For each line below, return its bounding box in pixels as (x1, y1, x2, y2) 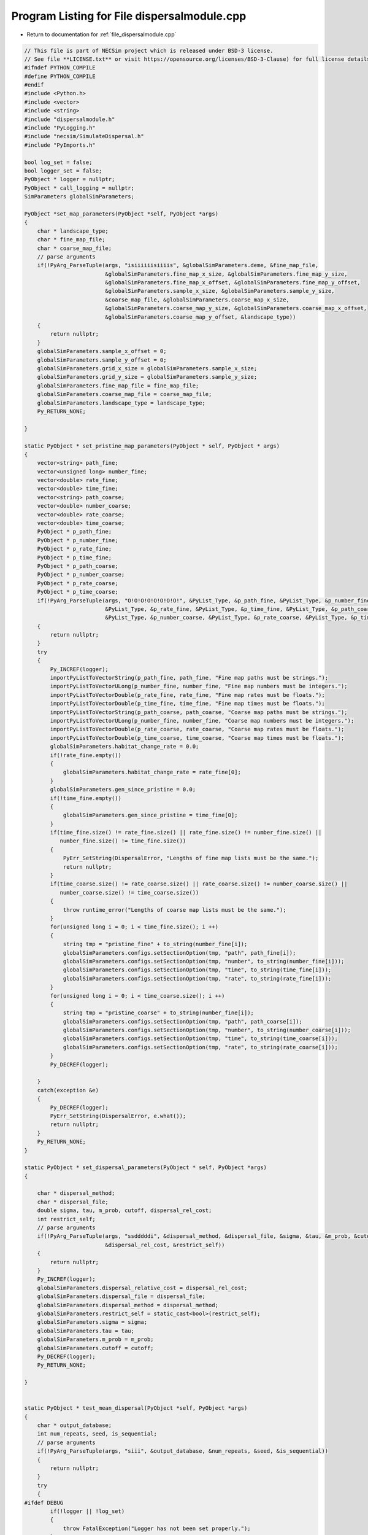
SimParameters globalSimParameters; (24, 193, 135, 200)
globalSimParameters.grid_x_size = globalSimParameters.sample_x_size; (37, 365, 258, 371)
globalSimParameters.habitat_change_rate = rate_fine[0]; (63, 769, 242, 776)
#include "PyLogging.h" (24, 125, 96, 131)
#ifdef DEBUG (24, 1499, 64, 1506)
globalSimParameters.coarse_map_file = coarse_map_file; (37, 391, 212, 398)
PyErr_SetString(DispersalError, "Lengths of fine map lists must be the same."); (63, 855, 319, 862)
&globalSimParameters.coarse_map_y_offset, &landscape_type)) (105, 313, 296, 321)
